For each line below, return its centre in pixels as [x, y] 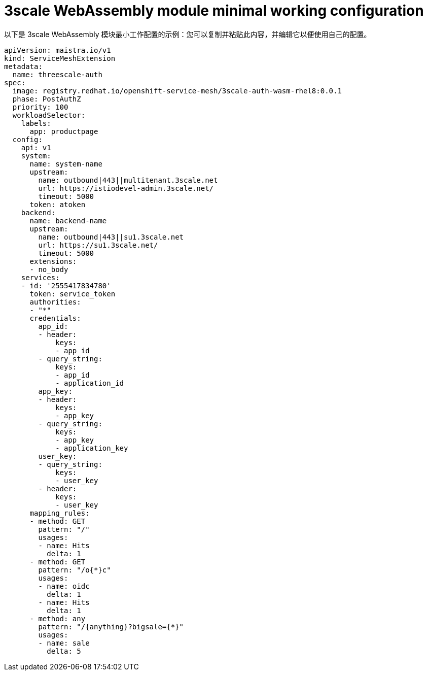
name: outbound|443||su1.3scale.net [111, 237]
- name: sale [64, 643]
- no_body [49, 269]
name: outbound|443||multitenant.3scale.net [128, 180]
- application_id [90, 383]
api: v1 [36, 147]
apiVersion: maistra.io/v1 [58, 50]
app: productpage [64, 131]
